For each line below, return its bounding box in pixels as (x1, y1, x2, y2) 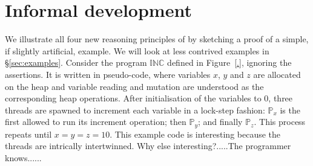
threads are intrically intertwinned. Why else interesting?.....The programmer (5, 139, 291, 152)
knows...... (5, 151, 42, 164)
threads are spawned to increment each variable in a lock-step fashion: (5, 103, 265, 116)
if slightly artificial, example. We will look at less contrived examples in (5, 44, 269, 57)
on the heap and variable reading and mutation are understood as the (5, 80, 264, 92)
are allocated (253, 68, 301, 80)
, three (268, 92, 293, 104)
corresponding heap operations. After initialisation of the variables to (5, 92, 262, 104)
